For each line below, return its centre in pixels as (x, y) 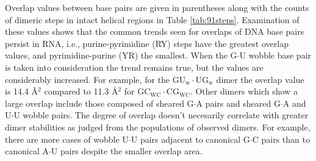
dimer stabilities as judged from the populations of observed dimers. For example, (158, 127)
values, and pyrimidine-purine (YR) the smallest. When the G (121, 55)
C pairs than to (281, 139)
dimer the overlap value (260, 79)
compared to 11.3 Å (81, 91)
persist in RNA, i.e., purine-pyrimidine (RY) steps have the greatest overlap (147, 43)
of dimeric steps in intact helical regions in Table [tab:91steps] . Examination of (152, 19)
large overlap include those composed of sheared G (99, 103)
